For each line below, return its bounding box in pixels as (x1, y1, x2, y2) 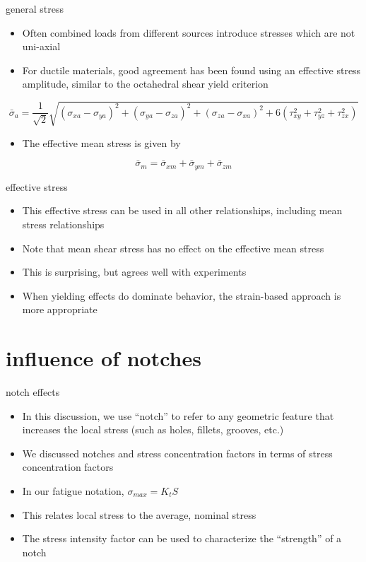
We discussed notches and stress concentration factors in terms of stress (22, 445, 333, 460)
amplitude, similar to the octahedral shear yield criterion (22, 76, 268, 91)
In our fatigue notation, (22, 484, 124, 498)
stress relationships (22, 216, 105, 231)
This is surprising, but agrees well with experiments (22, 264, 247, 279)
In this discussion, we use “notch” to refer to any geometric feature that (22, 408, 334, 423)
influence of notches (6, 344, 201, 373)
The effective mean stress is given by (22, 135, 181, 150)
